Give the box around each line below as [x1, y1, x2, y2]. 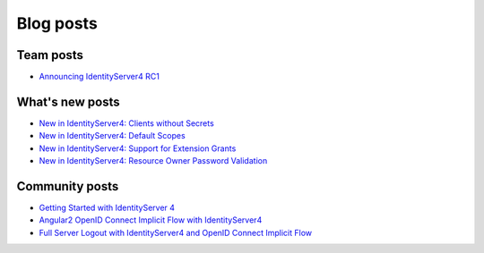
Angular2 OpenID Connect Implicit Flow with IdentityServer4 [39, 215, 263, 225]
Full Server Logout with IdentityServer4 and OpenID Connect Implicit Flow [39, 227, 313, 238]
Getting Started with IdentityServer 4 [39, 202, 175, 214]
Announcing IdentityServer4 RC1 [39, 72, 160, 82]
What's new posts [16, 94, 120, 109]
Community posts [16, 179, 119, 194]
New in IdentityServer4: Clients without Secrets [39, 117, 214, 129]
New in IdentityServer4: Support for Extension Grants [39, 143, 237, 154]
